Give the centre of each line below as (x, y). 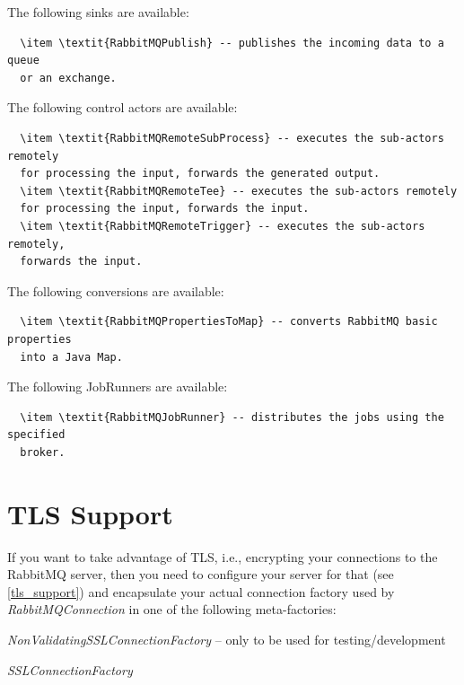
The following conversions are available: (116, 290)
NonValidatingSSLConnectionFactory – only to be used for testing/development (227, 639)
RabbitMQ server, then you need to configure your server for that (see (201, 574)
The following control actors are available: (123, 107)
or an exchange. (68, 78)
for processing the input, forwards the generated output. (200, 174)
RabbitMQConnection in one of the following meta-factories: (172, 609)
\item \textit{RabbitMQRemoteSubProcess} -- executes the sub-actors (232, 138)
